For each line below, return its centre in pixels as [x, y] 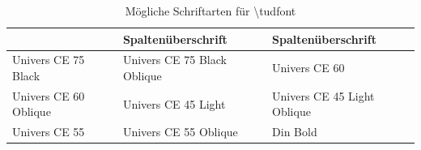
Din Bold [295, 132]
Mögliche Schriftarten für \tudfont [210, 11]
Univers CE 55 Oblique [180, 132]
